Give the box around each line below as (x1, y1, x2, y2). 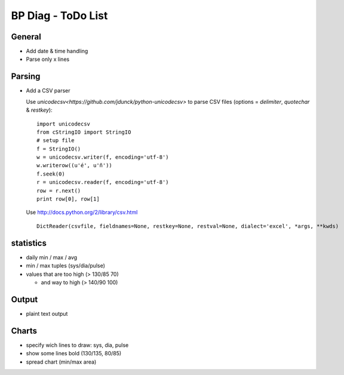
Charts (11, 325, 38, 336)
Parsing (11, 72, 41, 82)
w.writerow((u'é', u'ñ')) (36, 162, 113, 169)
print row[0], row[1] (36, 196, 100, 202)
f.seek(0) (36, 170, 65, 177)
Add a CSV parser (26, 87, 71, 94)
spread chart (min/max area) (26, 358, 97, 365)
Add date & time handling (26, 48, 88, 55)
